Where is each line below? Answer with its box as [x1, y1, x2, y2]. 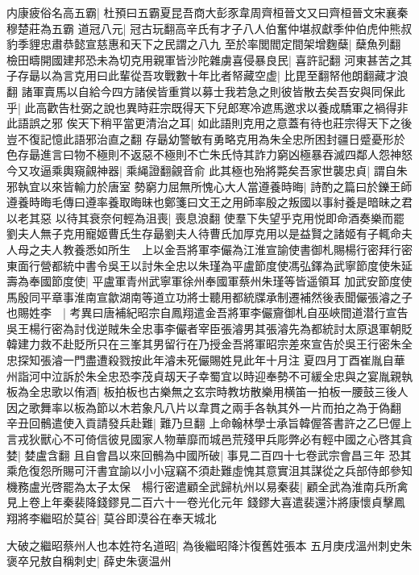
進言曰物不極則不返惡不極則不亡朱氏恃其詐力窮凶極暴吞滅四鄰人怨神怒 [39, 146, 413, 163]
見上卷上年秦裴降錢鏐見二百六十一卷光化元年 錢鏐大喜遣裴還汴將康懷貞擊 [6, 494, 394, 510]
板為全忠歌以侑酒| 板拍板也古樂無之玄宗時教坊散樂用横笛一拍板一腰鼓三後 [6, 383, 397, 400]
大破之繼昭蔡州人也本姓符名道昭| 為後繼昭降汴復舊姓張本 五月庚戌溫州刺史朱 [6, 536, 413, 553]
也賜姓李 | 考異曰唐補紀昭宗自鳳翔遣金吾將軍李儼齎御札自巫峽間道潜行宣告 [6, 304, 409, 321]
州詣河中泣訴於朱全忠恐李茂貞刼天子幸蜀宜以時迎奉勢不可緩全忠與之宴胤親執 [6, 367, 413, 384]
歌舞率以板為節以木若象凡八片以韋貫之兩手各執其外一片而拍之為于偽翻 [28, 398, 401, 415]
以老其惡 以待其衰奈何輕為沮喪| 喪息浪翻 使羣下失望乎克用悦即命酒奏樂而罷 [6, 209, 404, 226]
